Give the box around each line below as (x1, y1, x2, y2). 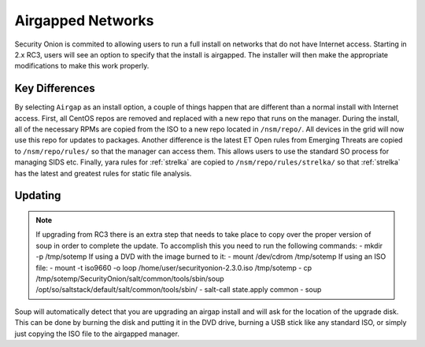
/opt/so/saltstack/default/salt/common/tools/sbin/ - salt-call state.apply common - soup (35, 285, 322, 294)
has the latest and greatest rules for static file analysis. (14, 168, 192, 178)
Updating (14, 189, 61, 202)
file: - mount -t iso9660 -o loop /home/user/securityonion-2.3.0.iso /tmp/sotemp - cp (35, 263, 312, 272)
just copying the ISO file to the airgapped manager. (14, 329, 180, 338)
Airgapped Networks (14, 12, 154, 29)
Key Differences (14, 82, 96, 95)
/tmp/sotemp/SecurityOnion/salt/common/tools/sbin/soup (35, 274, 224, 283)
